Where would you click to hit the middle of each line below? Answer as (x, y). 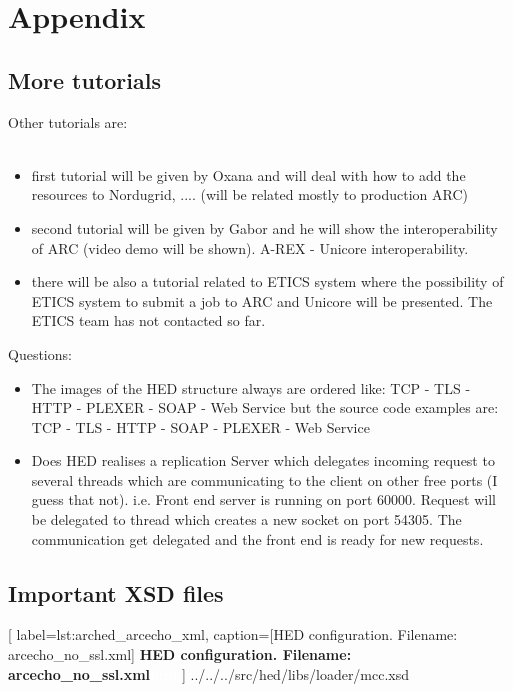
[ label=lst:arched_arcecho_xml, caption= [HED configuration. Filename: (233, 634)
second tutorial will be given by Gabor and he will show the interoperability (264, 227)
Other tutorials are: (68, 121)
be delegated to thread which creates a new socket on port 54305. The (246, 519)
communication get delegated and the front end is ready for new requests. (257, 538)
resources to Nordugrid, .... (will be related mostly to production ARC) (250, 194)
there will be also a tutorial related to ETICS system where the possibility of (267, 281)
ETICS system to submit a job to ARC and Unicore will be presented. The (262, 300)
